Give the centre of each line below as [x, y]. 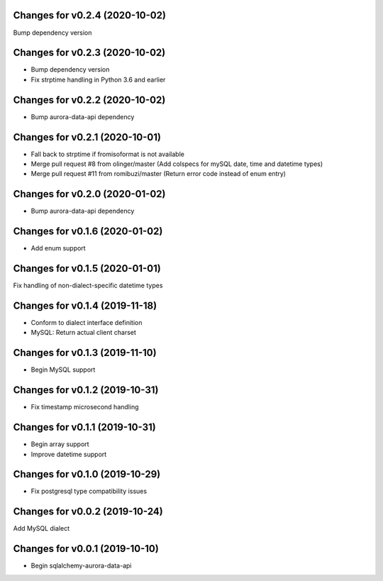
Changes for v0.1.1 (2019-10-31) [84, 427]
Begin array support [60, 444]
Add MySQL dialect [41, 529]
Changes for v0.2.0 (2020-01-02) [89, 194]
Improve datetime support [69, 454]
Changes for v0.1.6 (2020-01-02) [88, 232]
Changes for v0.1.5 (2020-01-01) [87, 269]
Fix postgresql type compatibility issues [89, 491]
